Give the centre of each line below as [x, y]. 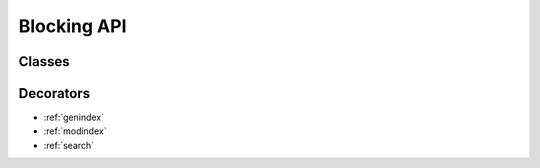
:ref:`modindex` [75, 131]
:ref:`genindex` [74, 117]
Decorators [54, 93]
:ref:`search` [69, 145]
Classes [44, 61]
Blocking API [72, 26]
